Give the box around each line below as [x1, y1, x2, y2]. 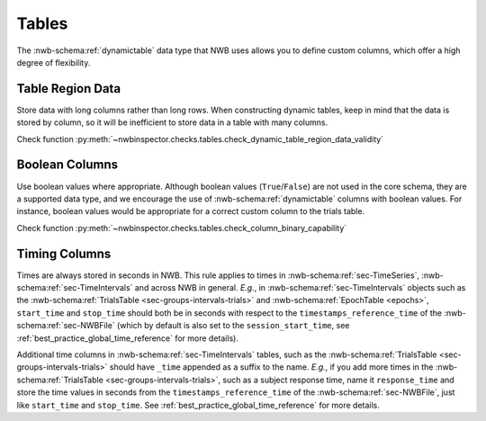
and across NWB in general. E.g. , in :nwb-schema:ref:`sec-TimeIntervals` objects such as [134, 282, 466, 292]
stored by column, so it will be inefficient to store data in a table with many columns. [16, 117, 328, 128]
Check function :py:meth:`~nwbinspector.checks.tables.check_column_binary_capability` [16, 222, 347, 233]
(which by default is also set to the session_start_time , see [117, 320, 350, 331]
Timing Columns [16, 246, 112, 261]
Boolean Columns [16, 157, 119, 173]
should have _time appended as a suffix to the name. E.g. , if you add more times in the [109, 362, 434, 372]
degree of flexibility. [16, 57, 91, 67]
